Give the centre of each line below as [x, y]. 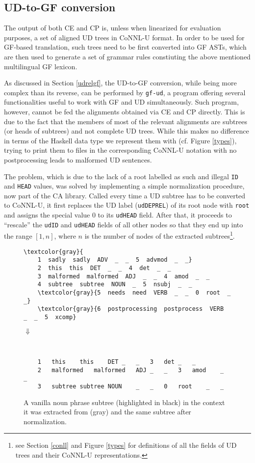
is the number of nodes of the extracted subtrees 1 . [160, 235]
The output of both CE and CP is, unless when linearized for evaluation [113, 28]
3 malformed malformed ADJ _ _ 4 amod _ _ [124, 276]
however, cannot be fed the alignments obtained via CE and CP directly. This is [125, 112]
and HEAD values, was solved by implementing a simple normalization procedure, [124, 186]
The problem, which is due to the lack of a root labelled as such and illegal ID [121, 176]
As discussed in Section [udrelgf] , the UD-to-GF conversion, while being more [120, 83]
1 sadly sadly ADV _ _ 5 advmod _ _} [115, 260]
